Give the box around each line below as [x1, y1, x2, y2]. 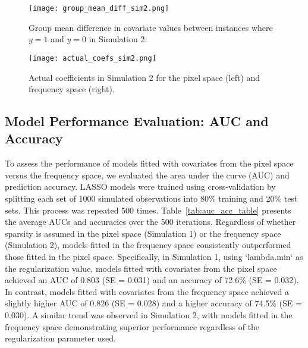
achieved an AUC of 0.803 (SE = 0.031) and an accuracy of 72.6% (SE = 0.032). [5, 274, 299, 286]
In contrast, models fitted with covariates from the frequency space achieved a [5, 285, 289, 297]
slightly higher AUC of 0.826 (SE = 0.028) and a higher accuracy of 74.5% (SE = [5, 297, 302, 309]
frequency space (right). [29, 83, 115, 95]
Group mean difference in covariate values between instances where [29, 21, 273, 33]
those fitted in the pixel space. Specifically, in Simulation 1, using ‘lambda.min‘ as [5, 250, 303, 263]
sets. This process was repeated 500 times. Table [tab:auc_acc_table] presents [5, 203, 291, 216]
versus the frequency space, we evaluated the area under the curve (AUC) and [5, 168, 290, 181]
